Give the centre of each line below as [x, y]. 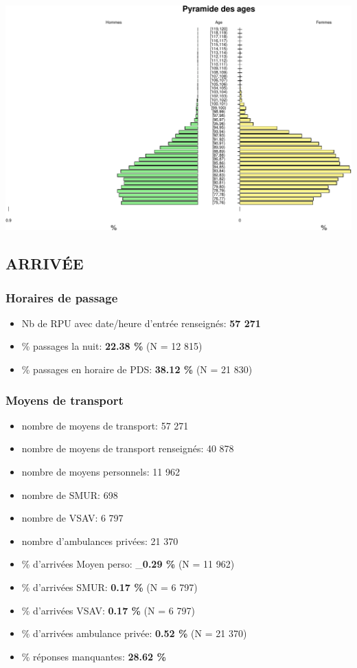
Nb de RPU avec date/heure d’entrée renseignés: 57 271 [141, 323]
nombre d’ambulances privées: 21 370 [100, 541]
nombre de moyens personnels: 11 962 [101, 472]
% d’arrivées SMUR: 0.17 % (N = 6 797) [110, 587]
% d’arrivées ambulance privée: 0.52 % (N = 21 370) [134, 633]
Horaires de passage [62, 297]
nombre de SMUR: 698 [70, 494]
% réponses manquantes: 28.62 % [94, 656]
